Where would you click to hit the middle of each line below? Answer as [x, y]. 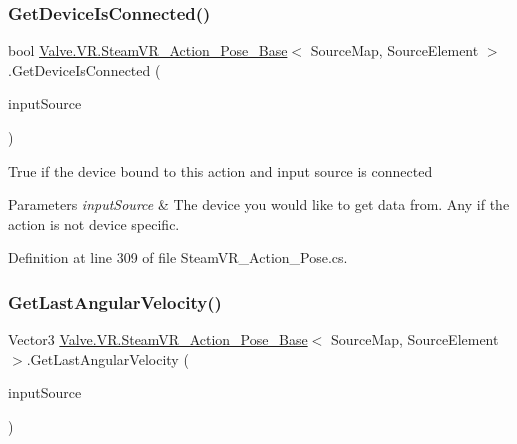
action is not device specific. [94, 223]
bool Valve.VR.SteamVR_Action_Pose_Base [148, 50]
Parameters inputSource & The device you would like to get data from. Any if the [259, 204]
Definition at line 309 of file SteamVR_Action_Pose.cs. [178, 257]
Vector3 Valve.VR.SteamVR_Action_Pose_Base [158, 339]
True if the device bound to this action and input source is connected [220, 170]
